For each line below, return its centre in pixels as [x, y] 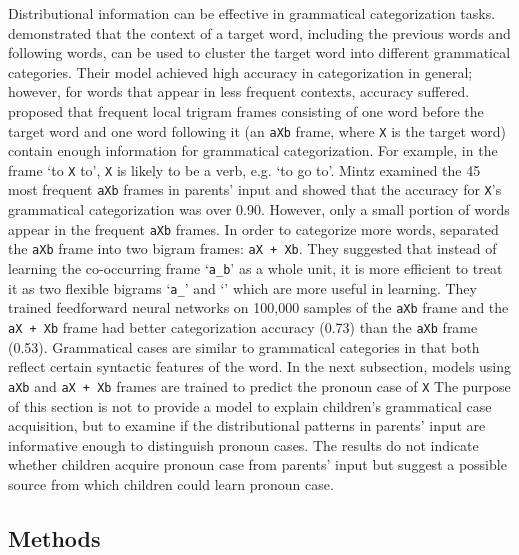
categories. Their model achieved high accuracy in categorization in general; [240, 71]
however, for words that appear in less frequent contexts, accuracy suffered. [239, 91]
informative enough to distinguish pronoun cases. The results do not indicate [243, 444]
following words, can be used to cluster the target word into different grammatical [259, 52]
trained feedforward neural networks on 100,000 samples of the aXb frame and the [258, 307]
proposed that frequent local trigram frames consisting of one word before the [246, 110]
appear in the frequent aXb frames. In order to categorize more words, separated [253, 228]
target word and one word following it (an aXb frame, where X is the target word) [257, 130]
